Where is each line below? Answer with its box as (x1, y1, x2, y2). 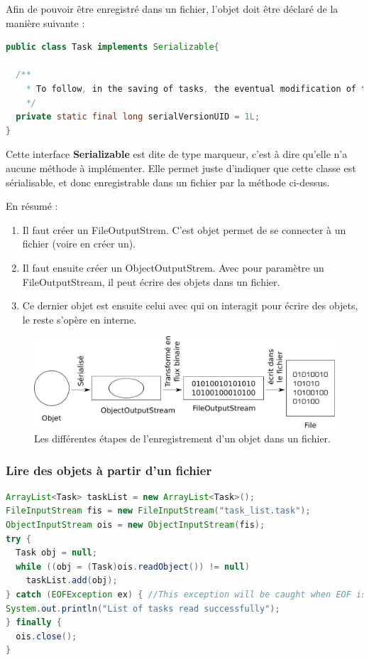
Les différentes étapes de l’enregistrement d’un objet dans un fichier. (34, 431, 331, 446)
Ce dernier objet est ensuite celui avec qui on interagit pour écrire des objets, (22, 298, 358, 313)
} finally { (6, 617, 62, 628)
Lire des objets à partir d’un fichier (6, 461, 212, 479)
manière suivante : (6, 15, 85, 30)
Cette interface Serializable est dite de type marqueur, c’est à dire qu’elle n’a (6, 147, 348, 161)
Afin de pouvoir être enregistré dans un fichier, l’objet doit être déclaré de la (6, 1, 338, 16)
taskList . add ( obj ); (26, 575, 118, 586)
